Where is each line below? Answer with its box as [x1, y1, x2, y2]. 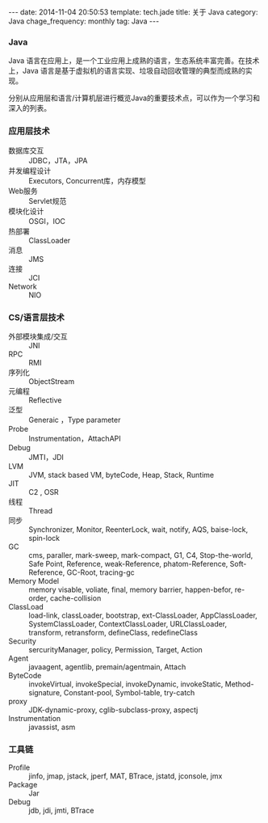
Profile [8, 762, 31, 773]
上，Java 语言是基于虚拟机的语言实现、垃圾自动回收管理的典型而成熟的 [8, 66, 246, 76]
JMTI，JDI [28, 452, 65, 462]
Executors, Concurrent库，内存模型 [28, 175, 147, 185]
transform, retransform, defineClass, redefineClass [28, 627, 198, 637]
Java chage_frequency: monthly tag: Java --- [8, 16, 160, 26]
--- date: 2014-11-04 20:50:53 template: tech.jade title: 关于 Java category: [8, 7, 258, 17]
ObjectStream [28, 376, 75, 386]
